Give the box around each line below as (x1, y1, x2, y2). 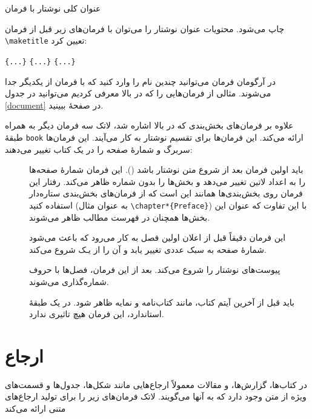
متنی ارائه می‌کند (5, 402, 66, 415)
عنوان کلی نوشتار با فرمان (5, 2, 101, 14)
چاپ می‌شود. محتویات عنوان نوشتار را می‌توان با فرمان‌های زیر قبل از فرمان (5, 22, 285, 35)
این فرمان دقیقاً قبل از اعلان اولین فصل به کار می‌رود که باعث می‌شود (29, 231, 286, 244)
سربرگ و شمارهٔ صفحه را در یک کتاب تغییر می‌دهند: (5, 142, 193, 155)
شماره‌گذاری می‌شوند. (29, 275, 109, 287)
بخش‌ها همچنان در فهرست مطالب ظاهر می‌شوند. (29, 210, 210, 223)
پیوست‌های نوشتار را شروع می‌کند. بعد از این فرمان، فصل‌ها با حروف (29, 263, 280, 276)
